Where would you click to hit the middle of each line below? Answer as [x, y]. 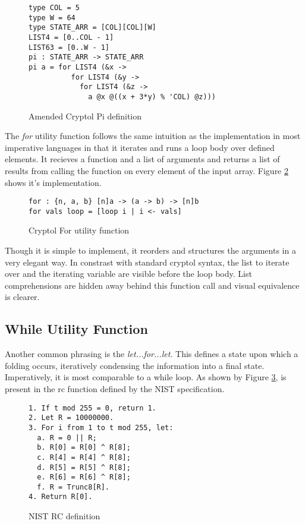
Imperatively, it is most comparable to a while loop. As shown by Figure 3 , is [146, 377]
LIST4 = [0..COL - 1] [71, 37]
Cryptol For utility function [79, 230]
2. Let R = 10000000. [71, 418]
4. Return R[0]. [61, 497]
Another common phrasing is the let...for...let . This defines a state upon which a [152, 354]
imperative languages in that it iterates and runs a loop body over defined [140, 147]
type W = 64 [52, 18]
